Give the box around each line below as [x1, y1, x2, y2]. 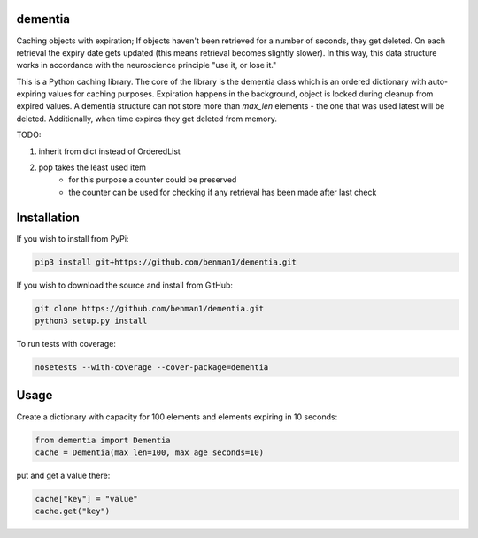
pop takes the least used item [38, 162, 146, 173]
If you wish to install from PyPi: [16, 233, 129, 243]
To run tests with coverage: [16, 339, 117, 350]
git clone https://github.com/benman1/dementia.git [35, 304, 265, 313]
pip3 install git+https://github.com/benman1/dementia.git [35, 257, 297, 267]
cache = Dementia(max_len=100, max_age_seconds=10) [35, 447, 265, 457]
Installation [16, 210, 80, 225]
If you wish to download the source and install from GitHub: [16, 280, 234, 290]
